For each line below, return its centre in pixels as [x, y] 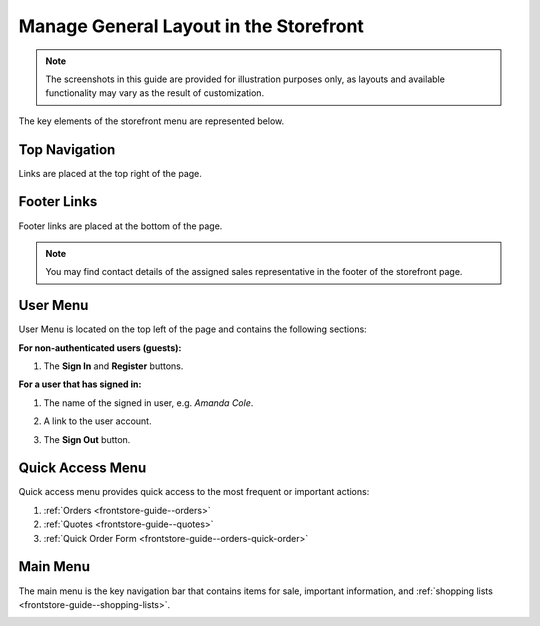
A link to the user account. [97, 421]
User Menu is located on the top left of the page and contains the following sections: [192, 329]
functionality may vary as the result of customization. [155, 93]
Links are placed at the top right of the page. [110, 173]
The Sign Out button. [87, 439]
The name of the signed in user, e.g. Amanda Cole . [148, 402]
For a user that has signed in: [80, 384]
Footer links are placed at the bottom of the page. [120, 226]
